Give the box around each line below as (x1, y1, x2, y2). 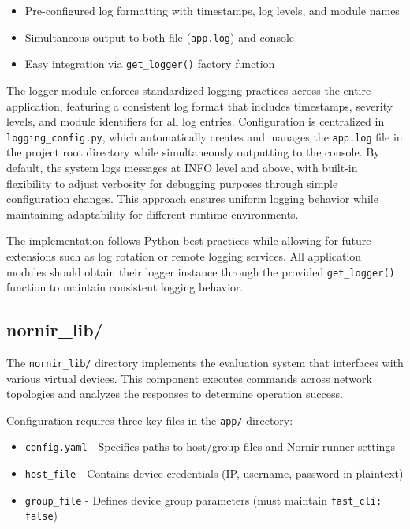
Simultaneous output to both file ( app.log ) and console (24, 28, 295, 45)
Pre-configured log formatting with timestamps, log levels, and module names (24, 2, 400, 18)
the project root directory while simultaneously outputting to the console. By (6, 144, 380, 160)
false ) (24, 507, 58, 523)
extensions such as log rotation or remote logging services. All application (6, 247, 362, 264)
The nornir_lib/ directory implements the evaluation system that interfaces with (6, 354, 404, 370)
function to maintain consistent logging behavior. (6, 279, 244, 295)
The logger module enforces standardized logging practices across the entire (6, 81, 371, 98)
